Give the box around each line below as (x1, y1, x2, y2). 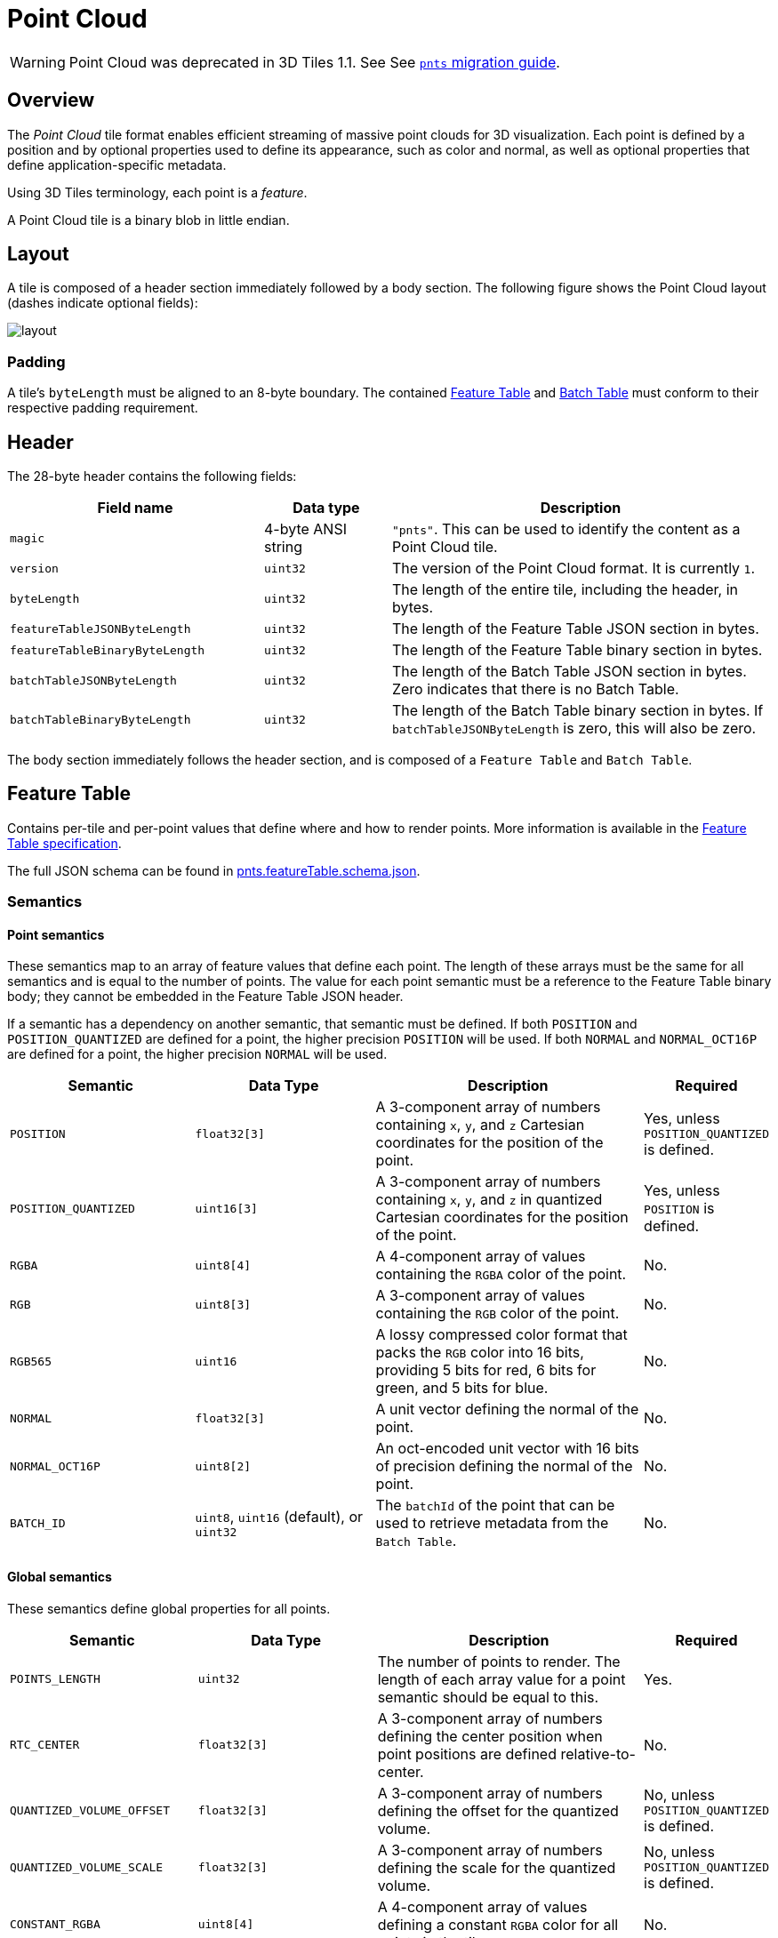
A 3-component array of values (375, 1286, 586, 1305)
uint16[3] (195, 1201, 258, 1215)
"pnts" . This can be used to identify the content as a (391, 520, 741, 539)
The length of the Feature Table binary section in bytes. (391, 641, 763, 660)
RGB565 (10, 1354, 52, 1368)
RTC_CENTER (10, 1738, 80, 1752)
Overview (7, 89, 95, 112)
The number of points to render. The (377, 1652, 621, 1670)
